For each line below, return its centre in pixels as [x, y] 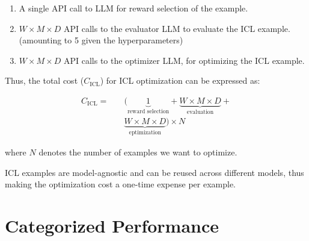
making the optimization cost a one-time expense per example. [120, 184]
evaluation [200, 112]
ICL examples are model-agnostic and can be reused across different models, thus [154, 172]
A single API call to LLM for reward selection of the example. [133, 8]
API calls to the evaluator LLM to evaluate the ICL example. [177, 28]
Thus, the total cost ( [44, 80]
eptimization [145, 133]
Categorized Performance [112, 225]
